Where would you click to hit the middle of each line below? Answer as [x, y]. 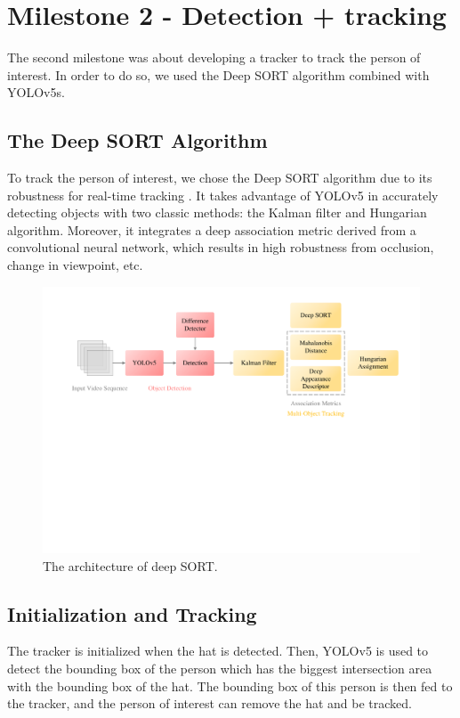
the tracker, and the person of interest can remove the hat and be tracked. [210, 703]
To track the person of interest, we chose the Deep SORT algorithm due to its [220, 178]
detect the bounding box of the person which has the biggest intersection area [220, 669]
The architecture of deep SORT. [130, 565]
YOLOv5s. [36, 92]
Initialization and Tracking [132, 613]
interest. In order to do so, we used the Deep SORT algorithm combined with [218, 74]
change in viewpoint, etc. [75, 265]
